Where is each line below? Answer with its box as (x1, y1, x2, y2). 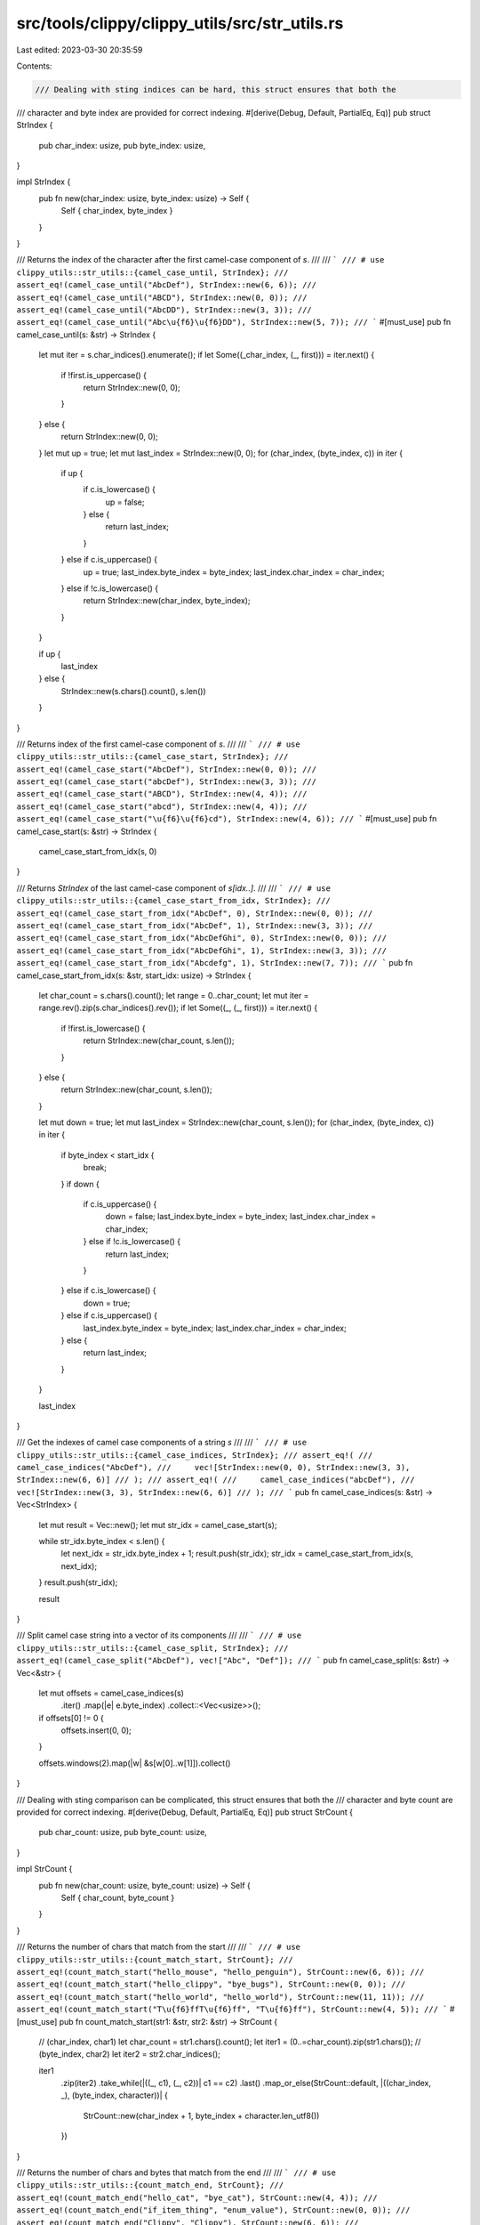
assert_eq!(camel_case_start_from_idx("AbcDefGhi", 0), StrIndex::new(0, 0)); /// (16, 933, 387, 943)
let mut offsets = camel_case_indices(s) (38, 1687, 184, 1698)
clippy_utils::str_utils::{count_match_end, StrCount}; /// (16, 2180, 284, 2190)
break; (83, 1162, 107, 1173)
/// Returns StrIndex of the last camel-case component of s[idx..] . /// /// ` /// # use (16, 882, 331, 894)
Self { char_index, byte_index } (60, 206, 173, 216)
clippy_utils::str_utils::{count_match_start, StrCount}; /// (16, 1954, 293, 1964)
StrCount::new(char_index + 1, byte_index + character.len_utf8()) (83, 2110, 320, 2121)
